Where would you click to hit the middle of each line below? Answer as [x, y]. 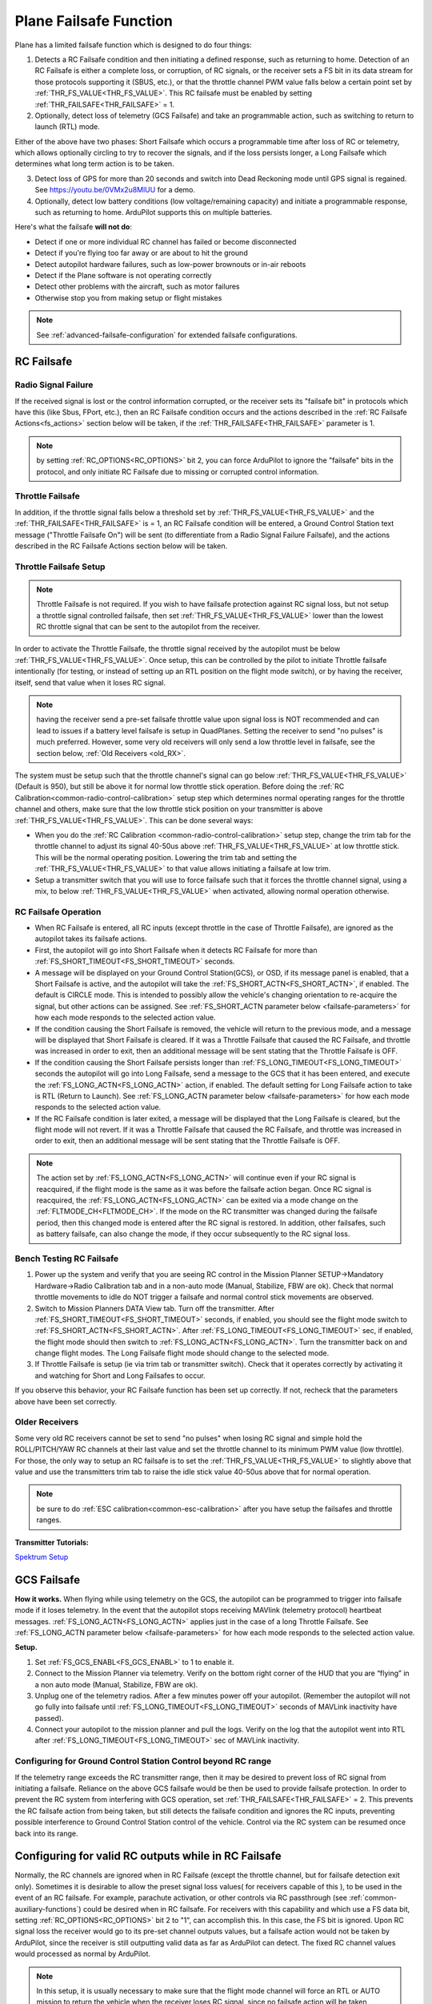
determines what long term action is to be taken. [95, 164]
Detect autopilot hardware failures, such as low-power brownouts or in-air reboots [170, 264]
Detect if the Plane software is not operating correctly [123, 275]
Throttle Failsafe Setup [60, 567]
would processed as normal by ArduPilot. [83, 1954]
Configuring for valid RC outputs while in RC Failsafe [148, 1856]
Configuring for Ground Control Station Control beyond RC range [143, 1761]
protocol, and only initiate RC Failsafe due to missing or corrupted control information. [178, 471]
